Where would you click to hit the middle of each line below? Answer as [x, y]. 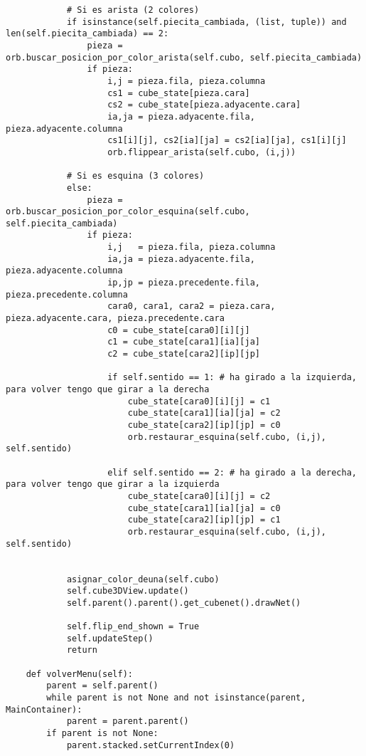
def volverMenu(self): [79, 674]
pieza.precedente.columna [67, 294]
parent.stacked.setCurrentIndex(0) [151, 745]
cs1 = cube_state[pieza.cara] [179, 93]
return [82, 650]
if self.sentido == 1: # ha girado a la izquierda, [232, 378]
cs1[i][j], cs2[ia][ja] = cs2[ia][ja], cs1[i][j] [227, 141]
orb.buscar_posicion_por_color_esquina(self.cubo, [128, 212]
